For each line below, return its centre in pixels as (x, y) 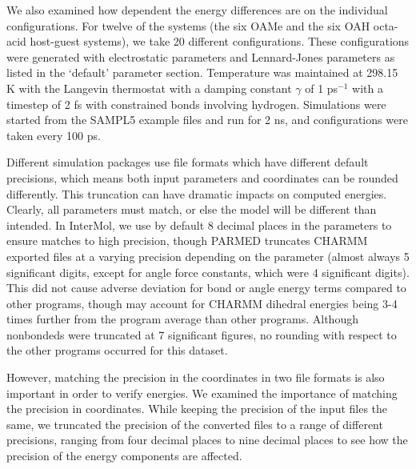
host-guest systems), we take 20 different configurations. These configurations (220, 41)
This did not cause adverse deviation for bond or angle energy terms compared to (206, 288)
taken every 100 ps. (54, 135)
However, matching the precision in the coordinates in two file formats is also (196, 377)
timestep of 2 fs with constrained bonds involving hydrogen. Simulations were (196, 104)
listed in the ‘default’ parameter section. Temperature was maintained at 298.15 (202, 72)
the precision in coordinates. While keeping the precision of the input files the (197, 409)
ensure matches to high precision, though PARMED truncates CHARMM (187, 241)
